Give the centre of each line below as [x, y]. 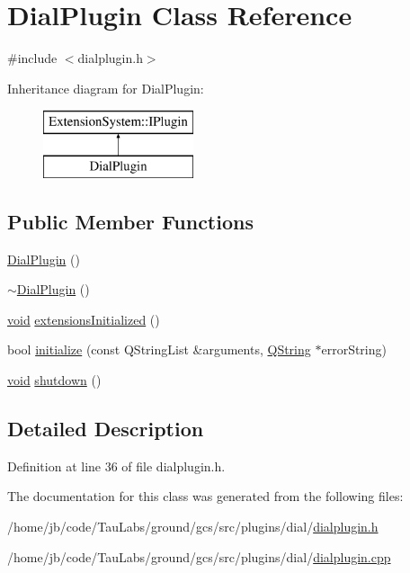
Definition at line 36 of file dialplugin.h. [116, 466]
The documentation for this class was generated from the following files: [205, 496]
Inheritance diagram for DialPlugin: [106, 88]
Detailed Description [106, 429]
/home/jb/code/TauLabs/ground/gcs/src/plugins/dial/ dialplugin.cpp [199, 556]
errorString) [354, 349]
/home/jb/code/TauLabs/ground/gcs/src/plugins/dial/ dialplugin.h [193, 527]
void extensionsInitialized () [84, 319]
